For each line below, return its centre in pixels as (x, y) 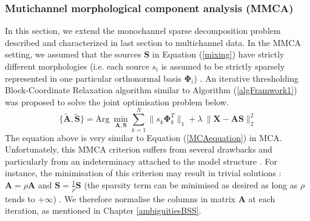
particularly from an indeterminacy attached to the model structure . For (141, 161)
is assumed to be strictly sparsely (223, 66)
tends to (20, 198)
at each (262, 198)
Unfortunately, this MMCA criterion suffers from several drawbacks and (139, 149)
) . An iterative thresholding (246, 78)
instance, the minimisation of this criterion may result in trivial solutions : (143, 173)
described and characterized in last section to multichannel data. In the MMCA (153, 42)
